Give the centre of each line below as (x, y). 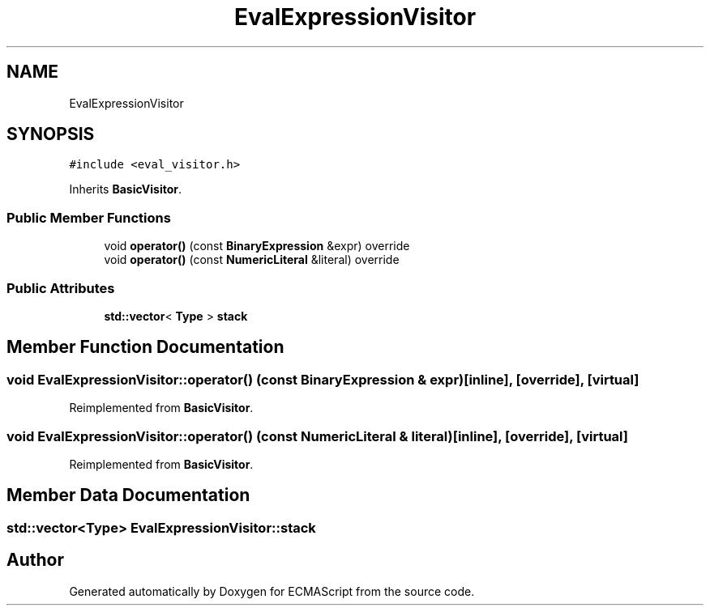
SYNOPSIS (51, 134)
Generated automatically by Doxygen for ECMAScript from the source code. (272, 591)
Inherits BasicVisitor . (126, 189)
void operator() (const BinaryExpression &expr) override (257, 246)
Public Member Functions (89, 217)
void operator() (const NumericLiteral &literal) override (252, 260)
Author (35, 560)
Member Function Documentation (145, 347)
